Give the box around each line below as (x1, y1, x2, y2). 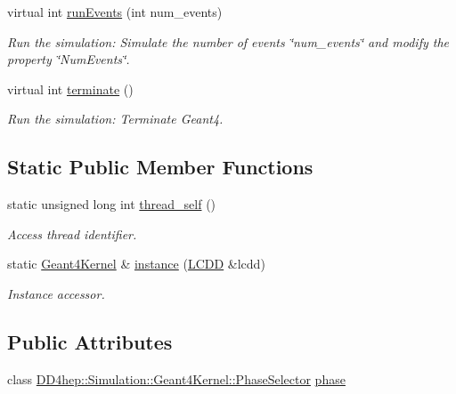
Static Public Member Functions (7, 153, 313, 181)
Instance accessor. (7, 284, 105, 302)
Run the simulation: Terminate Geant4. (7, 109, 224, 128)
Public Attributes (7, 327, 173, 355)
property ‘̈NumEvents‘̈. (7, 50, 130, 68)
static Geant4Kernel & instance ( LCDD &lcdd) (7, 254, 265, 273)
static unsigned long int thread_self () (7, 195, 216, 213)
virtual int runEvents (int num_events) (7, 3, 223, 20)
